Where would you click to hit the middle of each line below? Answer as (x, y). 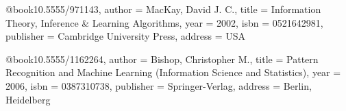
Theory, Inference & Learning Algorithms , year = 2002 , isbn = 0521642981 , (164, 22)
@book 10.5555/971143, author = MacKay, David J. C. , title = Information (163, 9)
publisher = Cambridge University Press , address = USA (126, 36)
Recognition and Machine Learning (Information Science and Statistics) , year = (173, 72)
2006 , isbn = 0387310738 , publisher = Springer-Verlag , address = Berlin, (159, 85)
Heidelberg (28, 99)
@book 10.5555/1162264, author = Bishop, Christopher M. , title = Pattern (162, 59)
